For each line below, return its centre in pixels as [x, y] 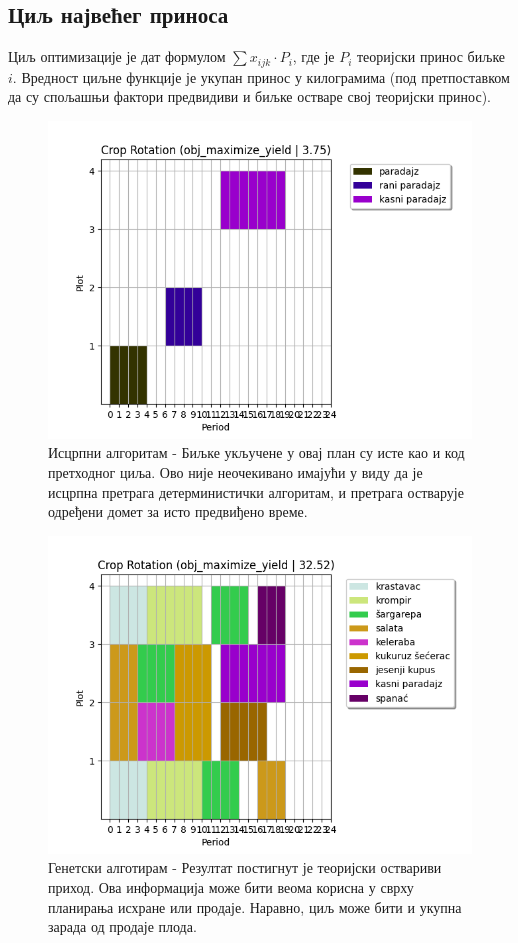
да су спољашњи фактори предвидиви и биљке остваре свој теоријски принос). [249, 96]
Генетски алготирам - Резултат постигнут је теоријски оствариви [245, 867]
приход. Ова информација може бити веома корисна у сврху [231, 887]
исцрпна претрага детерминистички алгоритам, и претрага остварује [256, 491]
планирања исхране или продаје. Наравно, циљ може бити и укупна [255, 906]
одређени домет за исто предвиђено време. [178, 511]
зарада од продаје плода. [122, 926]
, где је [313, 56]
